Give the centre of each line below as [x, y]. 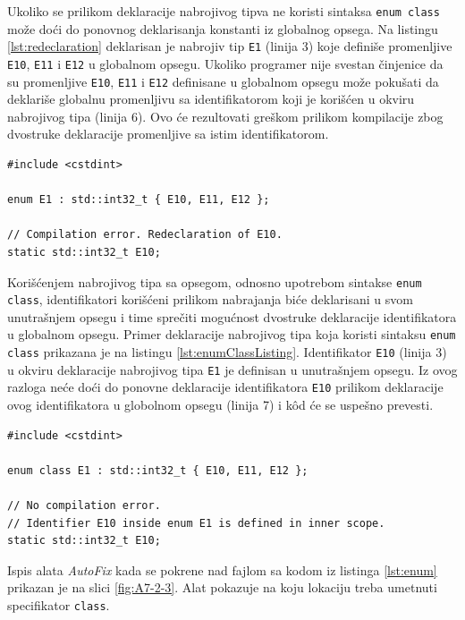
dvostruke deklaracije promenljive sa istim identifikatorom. [168, 134]
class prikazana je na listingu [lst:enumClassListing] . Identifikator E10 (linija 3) [227, 352]
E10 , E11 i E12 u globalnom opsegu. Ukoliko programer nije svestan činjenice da [225, 63]
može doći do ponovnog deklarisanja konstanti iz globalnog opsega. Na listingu [223, 28]
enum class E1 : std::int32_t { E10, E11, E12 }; [158, 470]
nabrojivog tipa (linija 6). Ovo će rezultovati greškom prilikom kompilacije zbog [225, 116]
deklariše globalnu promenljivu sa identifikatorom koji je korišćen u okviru [211, 99]
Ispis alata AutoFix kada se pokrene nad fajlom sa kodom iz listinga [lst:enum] [222, 569]
